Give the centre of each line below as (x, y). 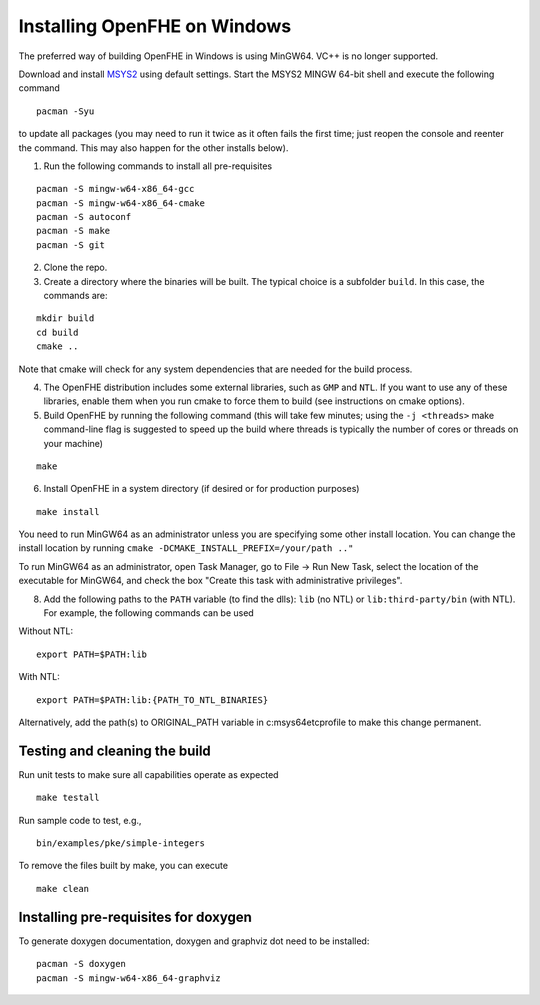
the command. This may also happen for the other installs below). (153, 147)
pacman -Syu (65, 111)
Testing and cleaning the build (115, 750)
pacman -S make (73, 231)
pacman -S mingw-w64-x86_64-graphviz (129, 978)
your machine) (73, 443)
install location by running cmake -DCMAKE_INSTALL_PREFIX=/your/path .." (186, 548)
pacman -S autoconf (84, 217)
